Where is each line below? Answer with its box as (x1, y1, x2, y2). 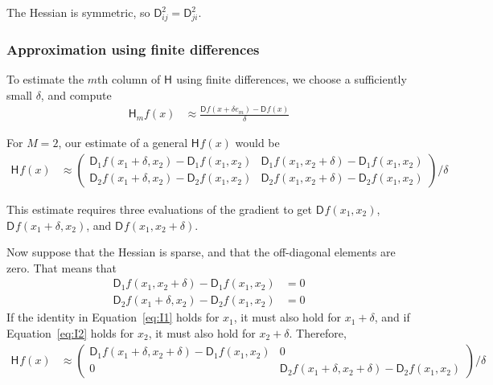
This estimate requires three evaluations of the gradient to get (6, 200, 312, 217)
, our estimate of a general (58, 134, 188, 151)
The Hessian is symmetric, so (6, 4, 150, 20)
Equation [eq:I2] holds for (6, 324, 134, 341)
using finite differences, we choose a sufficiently (176, 70, 407, 87)
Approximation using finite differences (6, 39, 260, 59)
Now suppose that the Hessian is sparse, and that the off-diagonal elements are (6, 244, 396, 260)
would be (235, 134, 280, 151)
